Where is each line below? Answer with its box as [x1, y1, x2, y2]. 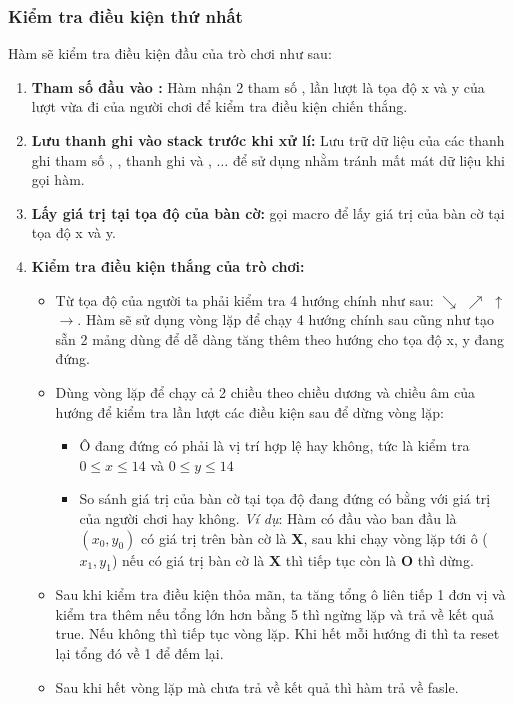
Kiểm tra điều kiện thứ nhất [8, 3, 243, 28]
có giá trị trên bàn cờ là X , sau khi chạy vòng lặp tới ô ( [141, 527, 488, 548]
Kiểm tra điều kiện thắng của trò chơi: [31, 255, 305, 276]
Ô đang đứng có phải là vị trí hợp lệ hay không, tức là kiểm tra [79, 435, 470, 456]
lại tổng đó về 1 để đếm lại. [55, 643, 224, 664]
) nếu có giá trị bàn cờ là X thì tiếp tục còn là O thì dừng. [111, 549, 474, 570]
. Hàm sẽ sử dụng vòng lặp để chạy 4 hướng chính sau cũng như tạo [77, 309, 495, 330]
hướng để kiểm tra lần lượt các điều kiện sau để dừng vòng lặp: [55, 401, 444, 422]
